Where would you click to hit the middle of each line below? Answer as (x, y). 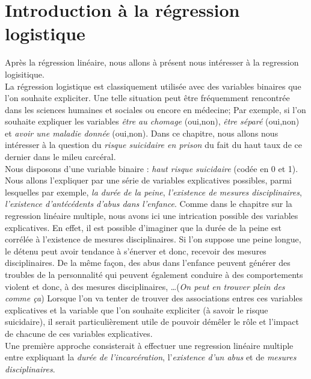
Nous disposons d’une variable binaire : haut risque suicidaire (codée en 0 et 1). (152, 168)
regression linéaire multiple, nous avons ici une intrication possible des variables (152, 216)
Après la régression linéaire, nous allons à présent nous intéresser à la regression (152, 62)
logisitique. (25, 74)
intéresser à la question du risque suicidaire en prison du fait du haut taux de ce (153, 145)
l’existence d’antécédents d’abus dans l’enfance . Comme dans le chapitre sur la (149, 204)
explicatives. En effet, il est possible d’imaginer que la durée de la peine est (143, 227)
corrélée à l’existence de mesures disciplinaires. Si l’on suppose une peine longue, (153, 239)
